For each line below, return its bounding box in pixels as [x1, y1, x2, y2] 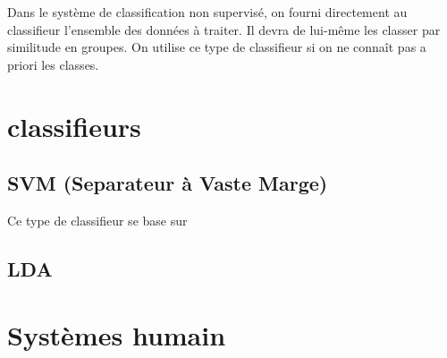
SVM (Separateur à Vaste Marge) [7, 169, 328, 197]
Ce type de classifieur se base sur [7, 210, 188, 229]
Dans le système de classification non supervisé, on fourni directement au [7, 3, 408, 21]
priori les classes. [7, 55, 99, 73]
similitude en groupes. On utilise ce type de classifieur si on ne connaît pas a [7, 38, 426, 56]
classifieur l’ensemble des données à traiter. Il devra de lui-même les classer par [7, 20, 441, 38]
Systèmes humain [7, 316, 226, 353]
